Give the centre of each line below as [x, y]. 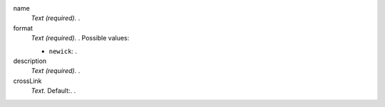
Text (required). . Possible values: [80, 38]
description [30, 61]
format [23, 28]
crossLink [27, 81]
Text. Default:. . [53, 91]
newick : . [63, 51]
